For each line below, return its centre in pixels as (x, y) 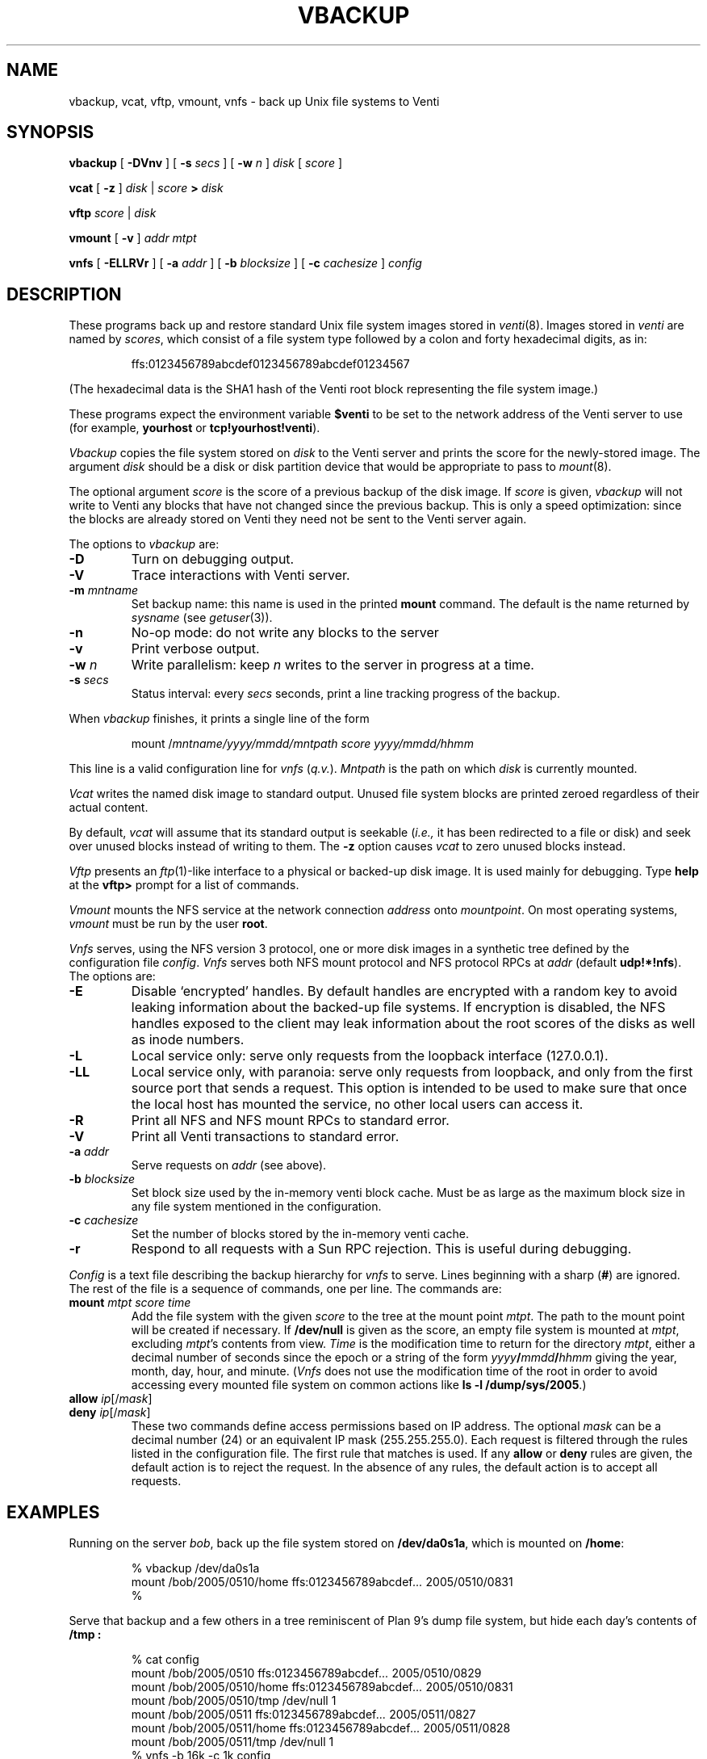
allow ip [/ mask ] (111, 1399)
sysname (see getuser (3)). (202, 618)
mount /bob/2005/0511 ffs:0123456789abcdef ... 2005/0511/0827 (303, 1715)
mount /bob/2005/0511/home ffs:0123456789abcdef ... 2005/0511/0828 (321, 1728)
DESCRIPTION (64, 294)
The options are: (112, 976)
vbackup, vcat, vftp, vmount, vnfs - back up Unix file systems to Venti (254, 101)
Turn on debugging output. (213, 559)
